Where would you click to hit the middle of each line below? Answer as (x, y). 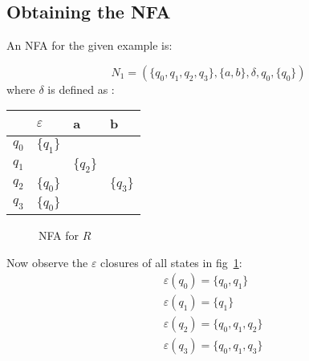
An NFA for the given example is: (89, 45)
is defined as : (81, 89)
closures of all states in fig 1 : (171, 262)
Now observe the (47, 262)
